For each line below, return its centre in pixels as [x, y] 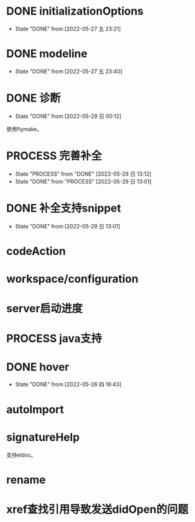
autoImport [35, 409]
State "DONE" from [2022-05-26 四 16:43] [68, 385]
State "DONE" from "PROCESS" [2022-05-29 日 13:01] [83, 181]
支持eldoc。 [21, 455]
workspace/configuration [72, 279]
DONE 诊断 [33, 98]
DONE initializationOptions [75, 11]
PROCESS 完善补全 [54, 156]
